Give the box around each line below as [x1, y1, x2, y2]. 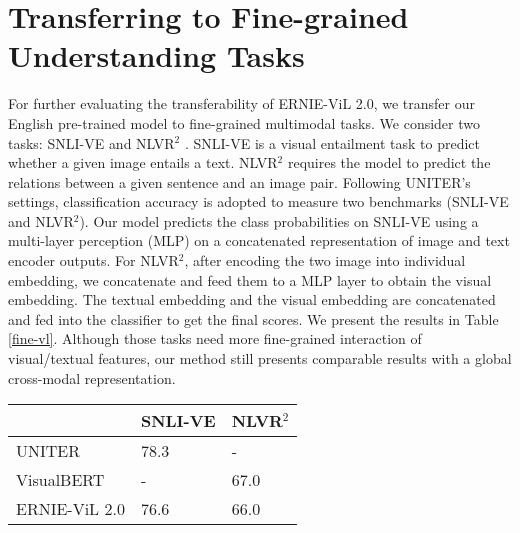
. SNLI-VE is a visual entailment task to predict [184, 132, 481, 153]
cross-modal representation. [8, 367, 176, 388]
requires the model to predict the [287, 152, 491, 173]
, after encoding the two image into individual [184, 250, 466, 271]
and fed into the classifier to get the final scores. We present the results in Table [8, 308, 499, 329]
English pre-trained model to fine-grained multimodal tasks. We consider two [8, 112, 481, 133]
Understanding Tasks [8, 35, 305, 76]
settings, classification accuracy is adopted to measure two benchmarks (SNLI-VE [8, 191, 509, 212]
